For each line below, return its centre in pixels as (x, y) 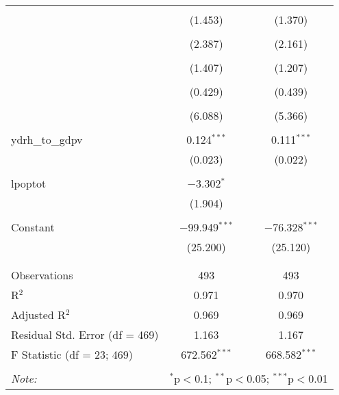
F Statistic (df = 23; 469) (72, 354)
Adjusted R (38, 315)
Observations (42, 275)
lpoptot (29, 183)
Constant (33, 227)
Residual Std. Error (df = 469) (85, 334)
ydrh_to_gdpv (47, 139)
